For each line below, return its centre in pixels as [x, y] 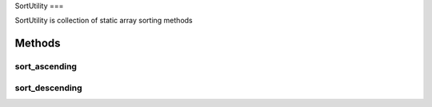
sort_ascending [46, 66]
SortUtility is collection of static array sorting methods [104, 21]
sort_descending [48, 88]
